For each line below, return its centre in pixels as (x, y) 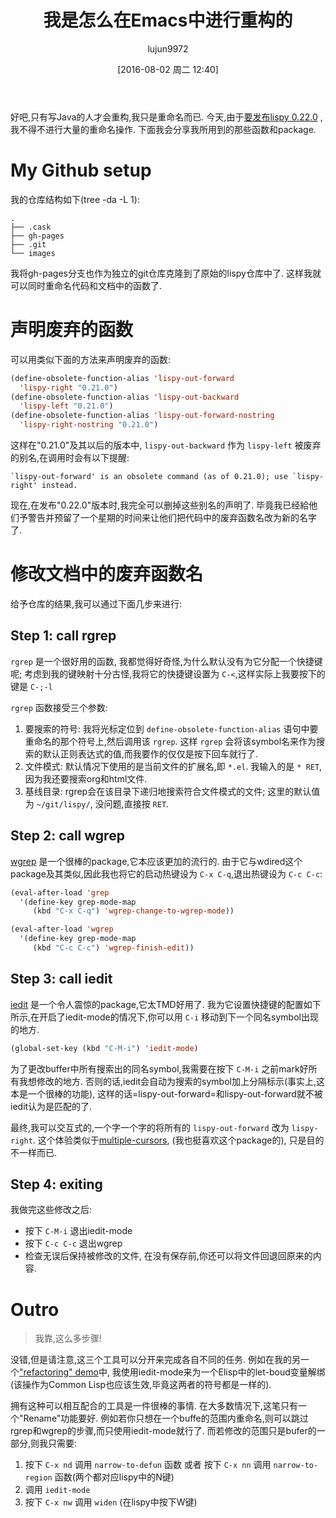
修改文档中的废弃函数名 (107, 574)
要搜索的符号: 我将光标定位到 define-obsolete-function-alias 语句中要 (171, 728)
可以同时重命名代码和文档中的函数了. (86, 285)
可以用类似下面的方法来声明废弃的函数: (91, 359)
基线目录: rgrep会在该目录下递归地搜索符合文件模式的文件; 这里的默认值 (172, 791)
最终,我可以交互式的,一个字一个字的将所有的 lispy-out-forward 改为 (150, 1127)
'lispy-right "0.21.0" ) (68, 387)
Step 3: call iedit (61, 979)
